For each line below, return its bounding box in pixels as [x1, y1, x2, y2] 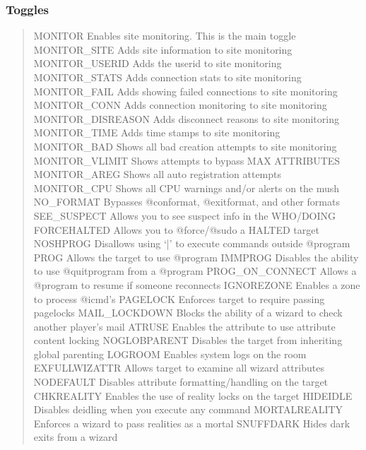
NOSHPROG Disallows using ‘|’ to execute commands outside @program [33, 236, 350, 251]
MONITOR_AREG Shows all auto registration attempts [33, 167, 282, 182]
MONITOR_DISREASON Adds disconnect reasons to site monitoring [33, 111, 339, 126]
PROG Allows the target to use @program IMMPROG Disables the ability [33, 249, 359, 264]
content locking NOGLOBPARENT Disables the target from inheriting [33, 333, 343, 348]
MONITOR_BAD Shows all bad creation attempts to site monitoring [33, 138, 337, 153]
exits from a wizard [33, 430, 118, 444]
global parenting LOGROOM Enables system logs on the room [33, 346, 307, 361]
